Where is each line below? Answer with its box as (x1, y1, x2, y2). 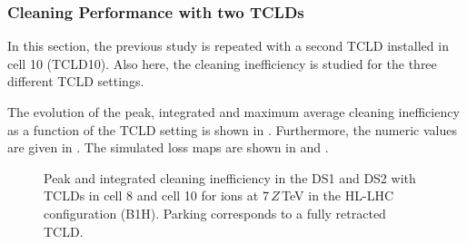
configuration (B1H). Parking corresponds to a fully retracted (44, 203, 386, 222)
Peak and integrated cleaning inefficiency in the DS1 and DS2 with (44, 168, 416, 187)
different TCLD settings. (7, 72, 144, 91)
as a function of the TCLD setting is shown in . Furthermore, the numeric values (7, 120, 457, 139)
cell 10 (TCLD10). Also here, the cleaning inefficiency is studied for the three (7, 54, 437, 73)
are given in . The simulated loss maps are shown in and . (7, 138, 329, 157)
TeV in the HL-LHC (282, 186, 393, 205)
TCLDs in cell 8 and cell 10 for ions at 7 (44, 186, 269, 205)
